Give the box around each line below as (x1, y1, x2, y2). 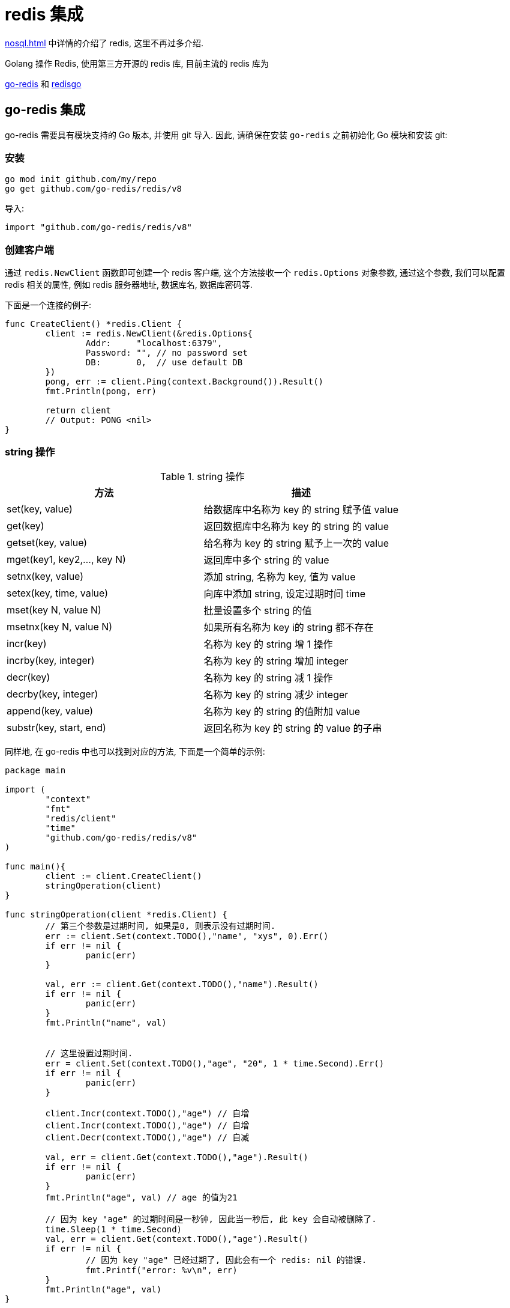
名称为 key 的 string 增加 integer (203, 654, 349, 667)
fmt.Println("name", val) (45, 1017, 167, 1027)
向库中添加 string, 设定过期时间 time (203, 587, 366, 600)
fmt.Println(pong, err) (45, 386, 157, 397)
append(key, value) (7, 704, 94, 717)
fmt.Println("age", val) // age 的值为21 (45, 1192, 238, 1202)
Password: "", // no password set (85, 348, 248, 358)
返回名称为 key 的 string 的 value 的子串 (203, 722, 382, 734)
